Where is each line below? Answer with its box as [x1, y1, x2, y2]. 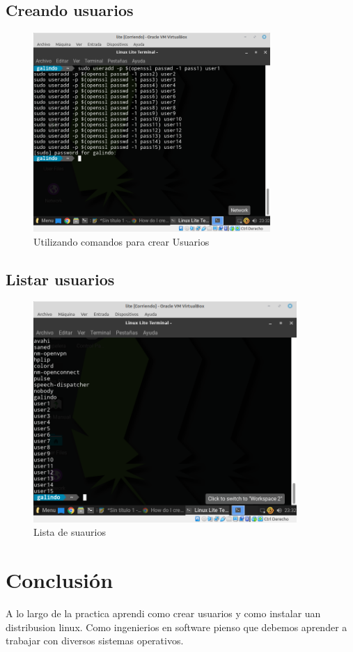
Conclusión [6, 566, 113, 594]
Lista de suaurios [33, 525, 106, 539]
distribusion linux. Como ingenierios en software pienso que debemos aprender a [6, 619, 347, 634]
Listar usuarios [6, 268, 115, 289]
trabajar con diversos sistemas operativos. [6, 633, 184, 648]
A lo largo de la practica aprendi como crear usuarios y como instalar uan [6, 606, 321, 621]
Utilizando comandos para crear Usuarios [33, 234, 210, 248]
